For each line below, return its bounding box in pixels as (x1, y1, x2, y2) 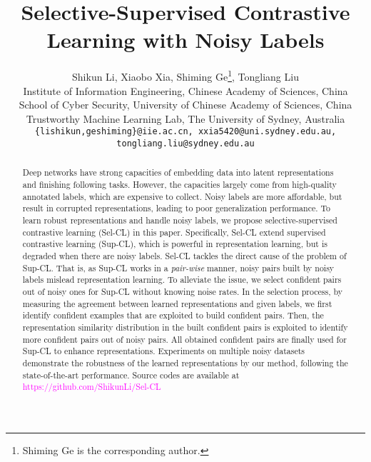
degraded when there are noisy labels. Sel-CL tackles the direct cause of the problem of (22, 250, 347, 262)
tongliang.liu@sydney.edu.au (116, 139, 255, 149)
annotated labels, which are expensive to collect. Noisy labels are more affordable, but (22, 190, 342, 202)
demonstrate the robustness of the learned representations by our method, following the (22, 356, 348, 368)
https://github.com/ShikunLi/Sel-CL (22, 381, 161, 393)
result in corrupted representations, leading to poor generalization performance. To (22, 202, 331, 214)
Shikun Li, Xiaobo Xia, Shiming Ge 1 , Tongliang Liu (72, 67, 299, 84)
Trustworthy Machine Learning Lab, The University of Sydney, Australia (26, 111, 345, 126)
